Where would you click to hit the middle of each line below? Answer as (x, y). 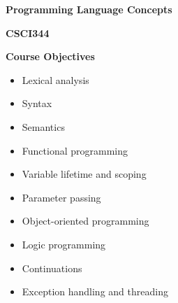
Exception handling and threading (95, 291)
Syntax (37, 103)
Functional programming (75, 150)
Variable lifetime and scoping (84, 174)
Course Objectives (50, 56)
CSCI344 (28, 33)
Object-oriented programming (86, 221)
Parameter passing (61, 197)
